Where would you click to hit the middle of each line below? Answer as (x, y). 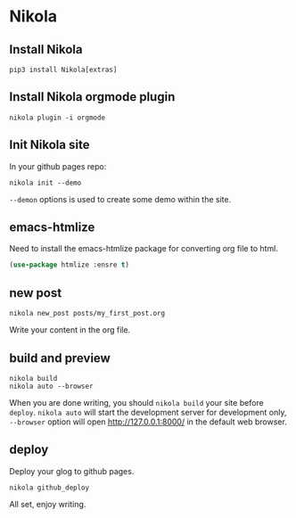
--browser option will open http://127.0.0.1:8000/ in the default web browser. (148, 422)
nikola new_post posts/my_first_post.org (87, 314)
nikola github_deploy (49, 488)
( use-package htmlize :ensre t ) (69, 265)
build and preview (60, 358)
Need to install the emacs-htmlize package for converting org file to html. (144, 249)
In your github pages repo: (58, 166)
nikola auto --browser (51, 386)
